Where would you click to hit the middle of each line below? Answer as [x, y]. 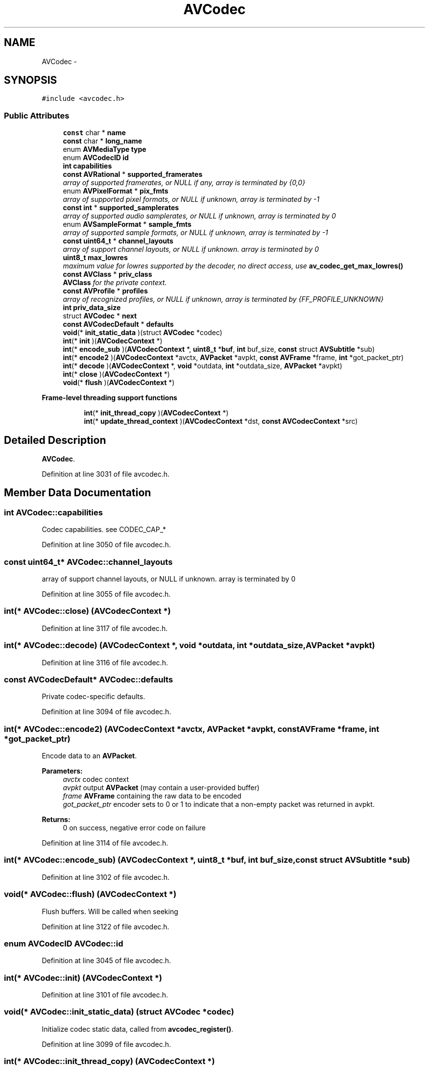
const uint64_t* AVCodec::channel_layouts [88, 562]
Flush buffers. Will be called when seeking [110, 911]
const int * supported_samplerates [121, 208]
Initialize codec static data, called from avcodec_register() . [138, 1029]
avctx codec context [96, 779]
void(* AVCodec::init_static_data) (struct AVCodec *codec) [119, 1012]
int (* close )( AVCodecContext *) [116, 374]
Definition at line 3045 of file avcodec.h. [107, 961]
